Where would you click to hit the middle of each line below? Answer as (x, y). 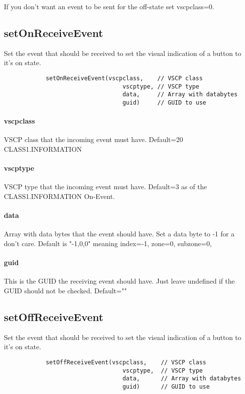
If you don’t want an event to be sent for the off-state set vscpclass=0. (109, 6)
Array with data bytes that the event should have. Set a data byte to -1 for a (119, 234)
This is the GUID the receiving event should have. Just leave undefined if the (119, 281)
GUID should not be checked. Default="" (66, 290)
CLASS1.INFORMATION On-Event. (59, 196)
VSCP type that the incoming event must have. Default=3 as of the (105, 187)
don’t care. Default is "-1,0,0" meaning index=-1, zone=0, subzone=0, (108, 243)
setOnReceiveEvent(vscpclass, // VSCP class (124, 78)
